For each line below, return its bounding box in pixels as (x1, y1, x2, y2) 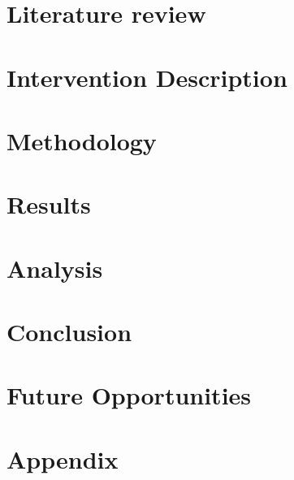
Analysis (6, 251, 103, 284)
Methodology (6, 123, 157, 157)
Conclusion (6, 315, 132, 348)
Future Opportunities (6, 378, 252, 412)
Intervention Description (6, 60, 288, 93)
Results (6, 188, 91, 221)
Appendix (6, 442, 119, 475)
